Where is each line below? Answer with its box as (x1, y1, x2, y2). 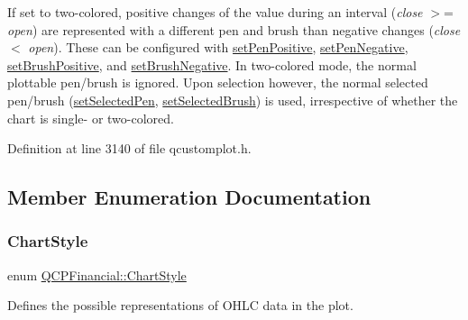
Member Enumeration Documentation (7, 183, 372, 211)
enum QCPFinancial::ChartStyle (7, 265, 187, 284)
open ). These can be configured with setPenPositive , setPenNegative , (28, 38, 408, 57)
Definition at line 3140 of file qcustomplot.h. (7, 139, 252, 158)
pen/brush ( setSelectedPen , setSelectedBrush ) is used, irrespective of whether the (7, 90, 458, 109)
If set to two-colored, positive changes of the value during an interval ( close (7, 3, 423, 21)
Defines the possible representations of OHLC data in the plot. (7, 296, 353, 315)
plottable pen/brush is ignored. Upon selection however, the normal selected (7, 73, 428, 92)
